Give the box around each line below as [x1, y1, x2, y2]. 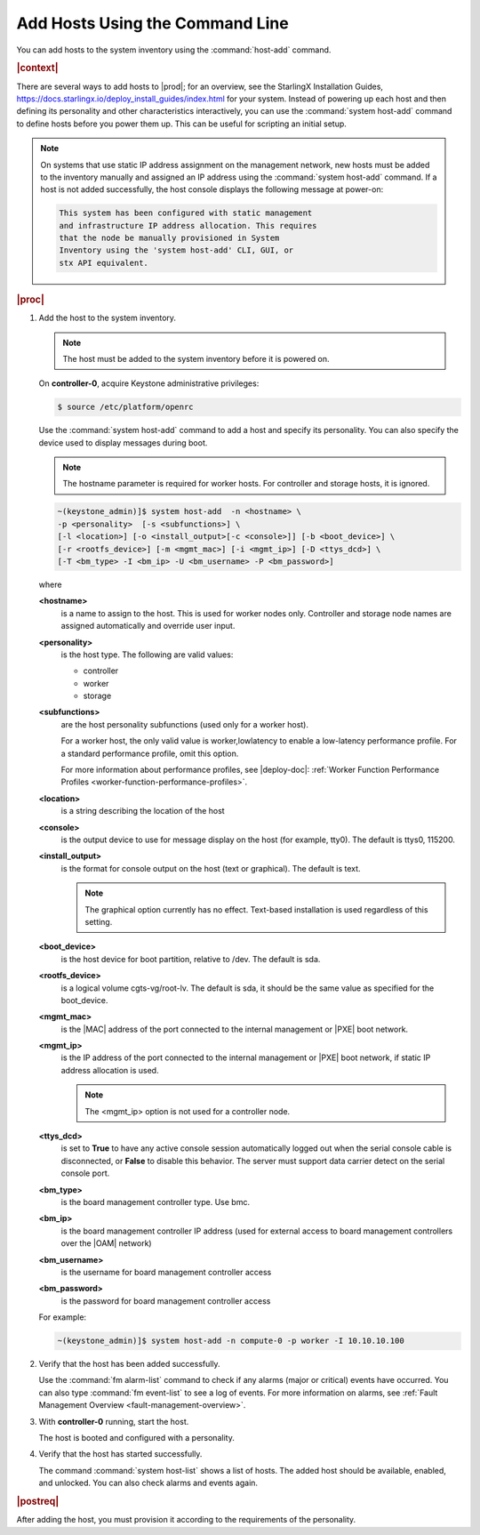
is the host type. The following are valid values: [60, 649, 234, 660]
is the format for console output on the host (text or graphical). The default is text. [60, 863, 361, 873]
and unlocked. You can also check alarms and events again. [38, 1477, 258, 1489]
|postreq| [16, 1495, 60, 1507]
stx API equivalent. [59, 258, 148, 268]
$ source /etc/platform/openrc [57, 402, 195, 413]
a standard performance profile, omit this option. [60, 748, 239, 759]
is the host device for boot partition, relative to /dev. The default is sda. [60, 953, 321, 964]
